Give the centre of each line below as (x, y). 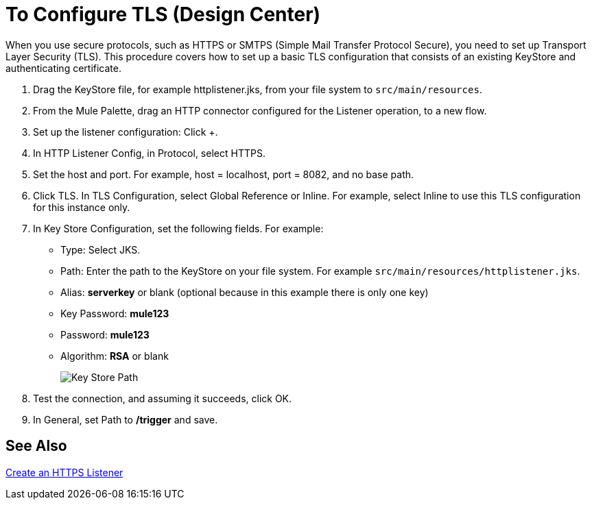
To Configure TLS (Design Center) (163, 14)
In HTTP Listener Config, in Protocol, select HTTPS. (149, 153)
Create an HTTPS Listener (64, 472)
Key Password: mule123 (115, 313)
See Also (36, 446)
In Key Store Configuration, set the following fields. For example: (178, 228)
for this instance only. (82, 207)
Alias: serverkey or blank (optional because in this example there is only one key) (245, 292)
